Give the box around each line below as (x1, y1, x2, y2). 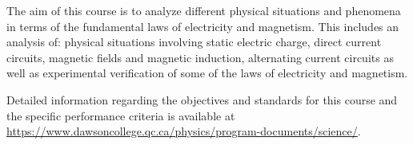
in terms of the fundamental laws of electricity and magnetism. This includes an (6, 18, 399, 34)
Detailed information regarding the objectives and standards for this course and (6, 91, 398, 108)
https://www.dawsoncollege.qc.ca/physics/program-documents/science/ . (6, 123, 361, 139)
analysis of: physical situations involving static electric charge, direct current (6, 33, 382, 50)
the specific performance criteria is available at (6, 107, 235, 123)
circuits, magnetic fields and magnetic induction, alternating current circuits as (6, 49, 394, 65)
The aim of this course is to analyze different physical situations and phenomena (6, 2, 401, 18)
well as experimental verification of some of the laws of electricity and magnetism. (6, 65, 408, 81)
